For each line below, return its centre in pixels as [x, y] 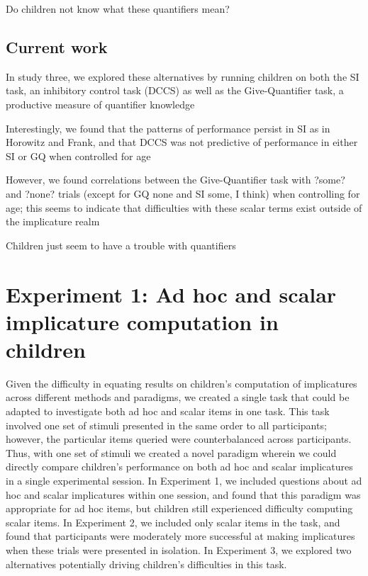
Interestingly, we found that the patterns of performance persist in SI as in [168, 128]
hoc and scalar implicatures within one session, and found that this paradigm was [183, 494]
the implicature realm [53, 221]
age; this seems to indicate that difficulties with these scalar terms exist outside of [184, 207]
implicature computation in [142, 321]
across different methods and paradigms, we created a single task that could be [178, 397]
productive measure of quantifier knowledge [100, 104]
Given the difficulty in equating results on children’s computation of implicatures [182, 383]
